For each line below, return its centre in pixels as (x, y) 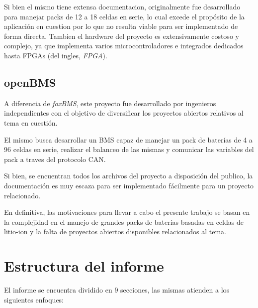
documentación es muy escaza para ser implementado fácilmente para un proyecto (129, 185)
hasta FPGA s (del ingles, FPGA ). (56, 55)
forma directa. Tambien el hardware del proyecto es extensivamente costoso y (122, 36)
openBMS (30, 82)
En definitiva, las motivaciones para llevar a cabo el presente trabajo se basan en (127, 212)
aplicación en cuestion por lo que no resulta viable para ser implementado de (121, 26)
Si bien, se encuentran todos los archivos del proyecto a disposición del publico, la (129, 176)
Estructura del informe (84, 266)
